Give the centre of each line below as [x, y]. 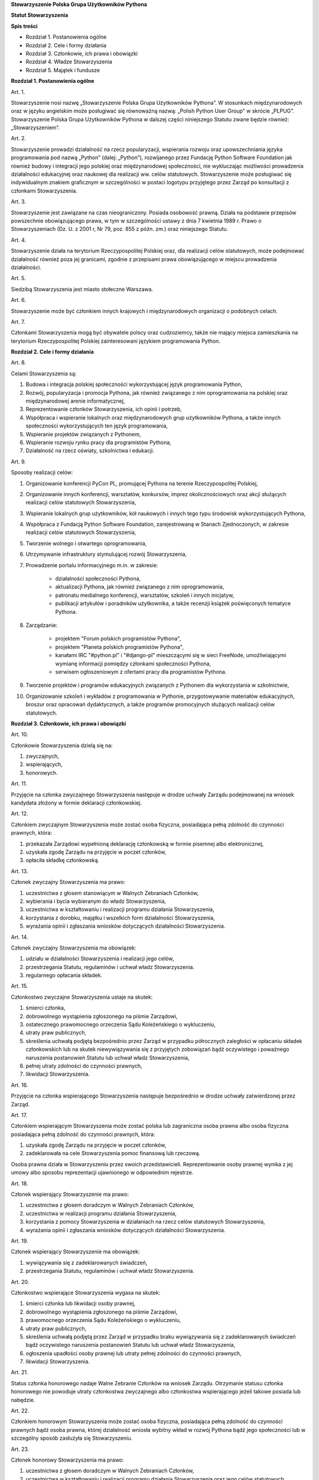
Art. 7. [18, 321]
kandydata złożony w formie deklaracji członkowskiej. [76, 803]
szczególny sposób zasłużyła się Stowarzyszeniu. [72, 1438]
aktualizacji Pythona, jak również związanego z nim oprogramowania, [140, 587]
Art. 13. [19, 871]
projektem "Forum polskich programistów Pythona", [118, 639]
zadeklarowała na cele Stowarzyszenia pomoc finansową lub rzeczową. [113, 1153]
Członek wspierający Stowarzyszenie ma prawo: [70, 1194]
